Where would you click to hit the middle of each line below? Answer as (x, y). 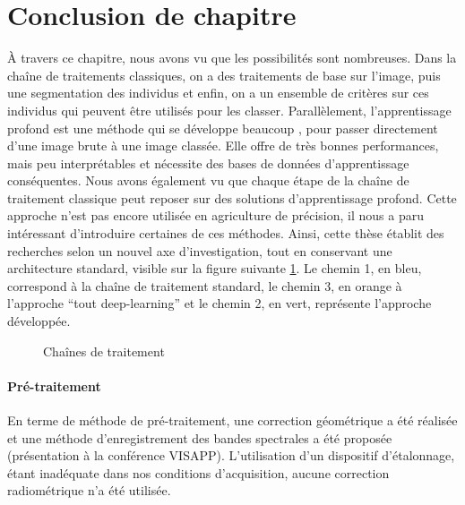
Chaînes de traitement (104, 351)
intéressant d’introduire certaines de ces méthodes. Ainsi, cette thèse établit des (226, 233)
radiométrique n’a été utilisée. (89, 490)
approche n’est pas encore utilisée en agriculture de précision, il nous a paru (215, 215)
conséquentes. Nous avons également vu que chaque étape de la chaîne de (208, 180)
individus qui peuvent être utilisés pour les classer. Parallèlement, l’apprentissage (229, 110)
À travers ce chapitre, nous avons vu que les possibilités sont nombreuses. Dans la (232, 58)
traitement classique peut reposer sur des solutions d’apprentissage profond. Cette (232, 197)
